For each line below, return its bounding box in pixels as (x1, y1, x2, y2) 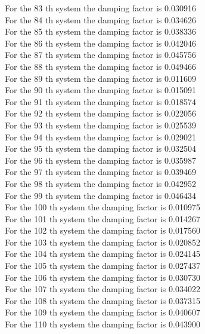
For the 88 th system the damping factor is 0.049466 (5, 60, 196, 72)
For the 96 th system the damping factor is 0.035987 (5, 154, 196, 166)
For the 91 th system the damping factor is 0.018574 (5, 95, 196, 108)
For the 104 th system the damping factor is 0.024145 (5, 247, 200, 260)
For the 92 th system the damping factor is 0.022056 (5, 107, 196, 119)
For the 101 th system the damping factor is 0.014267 (5, 212, 200, 225)
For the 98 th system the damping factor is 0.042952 (5, 177, 196, 189)
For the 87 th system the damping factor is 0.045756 (5, 48, 196, 61)
